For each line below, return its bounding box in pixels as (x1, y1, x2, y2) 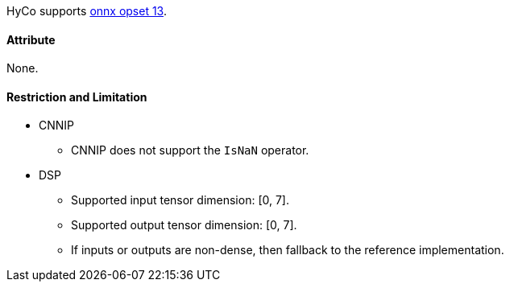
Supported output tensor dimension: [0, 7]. (71, 218, 297, 232)
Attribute (6, 32, 56, 47)
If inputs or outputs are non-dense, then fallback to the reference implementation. (71, 243, 504, 257)
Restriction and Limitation (6, 89, 147, 104)
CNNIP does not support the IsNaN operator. (71, 143, 309, 158)
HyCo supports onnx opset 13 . (6, 4, 168, 18)
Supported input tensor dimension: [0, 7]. (71, 193, 289, 208)
